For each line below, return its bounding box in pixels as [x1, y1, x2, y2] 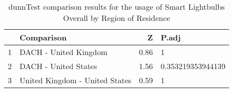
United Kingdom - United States [20, 74, 131, 86]
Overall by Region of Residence [63, 12, 170, 23]
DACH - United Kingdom [20, 46, 107, 57]
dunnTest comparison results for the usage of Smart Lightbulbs [8, 1, 225, 12]
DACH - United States [20, 60, 97, 72]
